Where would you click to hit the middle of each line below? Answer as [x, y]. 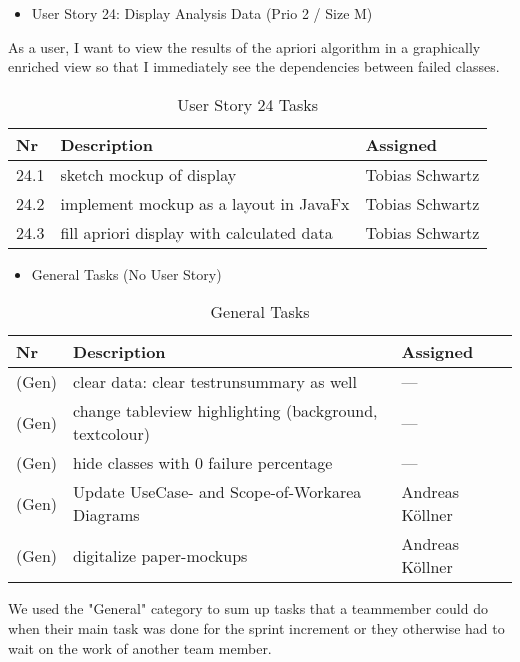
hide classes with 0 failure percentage [203, 463]
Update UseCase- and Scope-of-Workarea [217, 492]
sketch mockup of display [148, 174]
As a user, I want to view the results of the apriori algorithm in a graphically [244, 46]
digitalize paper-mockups [160, 555]
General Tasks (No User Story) [126, 273]
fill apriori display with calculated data [196, 232]
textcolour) [111, 434]
